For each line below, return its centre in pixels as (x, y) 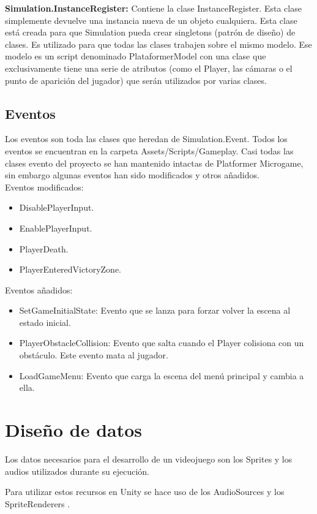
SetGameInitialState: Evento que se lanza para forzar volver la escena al (155, 310)
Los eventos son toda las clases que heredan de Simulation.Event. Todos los (146, 139)
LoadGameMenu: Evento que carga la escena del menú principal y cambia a (162, 375)
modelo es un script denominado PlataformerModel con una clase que (136, 56)
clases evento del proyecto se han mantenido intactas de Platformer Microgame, (154, 163)
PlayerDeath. (44, 248)
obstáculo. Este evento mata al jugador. (94, 355)
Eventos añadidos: (39, 289)
